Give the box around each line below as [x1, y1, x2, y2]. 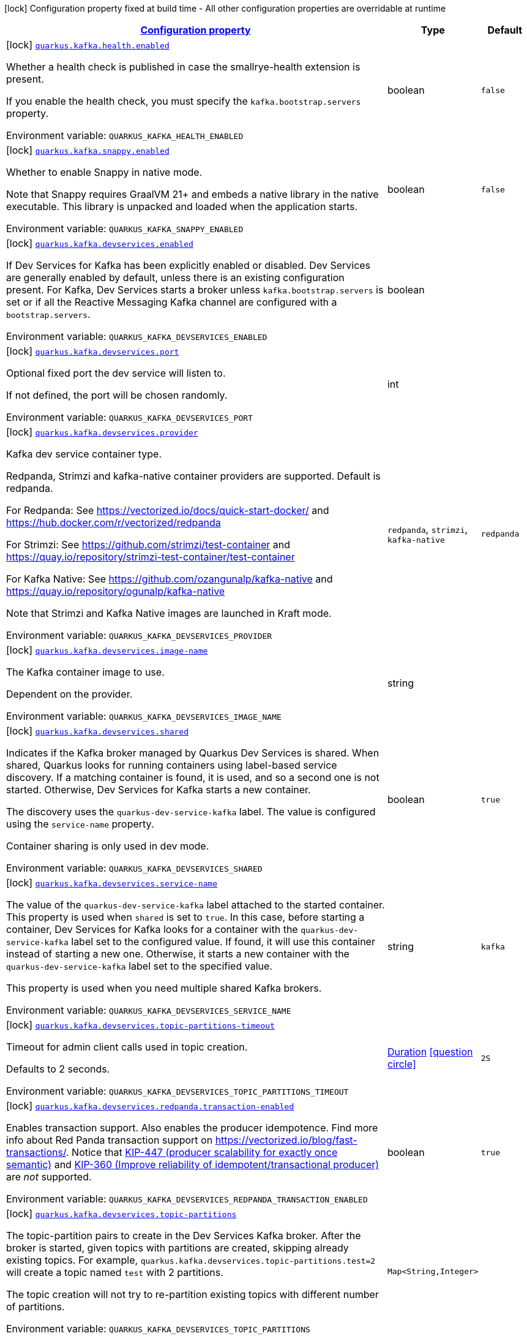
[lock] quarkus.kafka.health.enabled [6, 39, 170, 51]
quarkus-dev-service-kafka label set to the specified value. [6, 960, 272, 972]
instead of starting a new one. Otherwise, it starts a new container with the [6, 948, 349, 960]
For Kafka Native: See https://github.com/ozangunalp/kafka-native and [6, 573, 333, 585]
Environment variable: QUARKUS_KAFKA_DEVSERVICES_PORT [6, 411, 253, 423]
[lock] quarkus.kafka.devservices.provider [6, 426, 198, 438]
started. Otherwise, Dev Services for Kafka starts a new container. [6, 783, 311, 796]
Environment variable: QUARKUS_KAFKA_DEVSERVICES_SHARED [6, 862, 263, 874]
